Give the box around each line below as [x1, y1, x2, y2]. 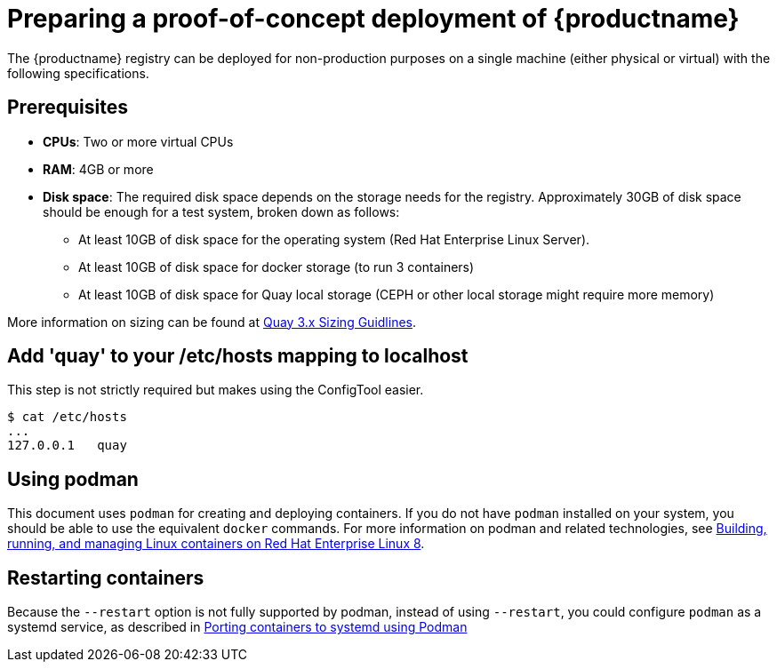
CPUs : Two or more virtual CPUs [43, 133, 234, 149]
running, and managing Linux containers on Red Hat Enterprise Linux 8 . [7, 536, 425, 552]
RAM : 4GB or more [43, 161, 154, 177]
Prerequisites [7, 96, 128, 119]
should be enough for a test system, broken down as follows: [43, 203, 400, 219]
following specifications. [7, 65, 149, 81]
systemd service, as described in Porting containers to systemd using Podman [7, 619, 468, 635]
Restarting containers [7, 566, 204, 589]
